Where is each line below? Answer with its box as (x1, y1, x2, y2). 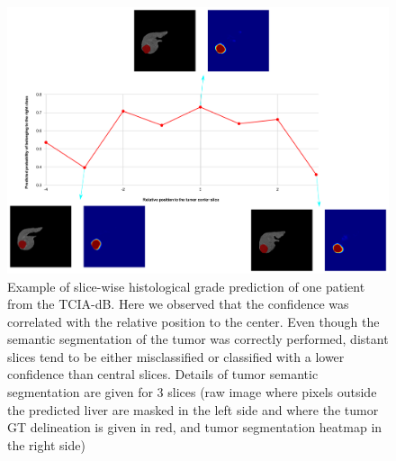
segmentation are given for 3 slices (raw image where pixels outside (7, 383, 377, 402)
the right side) (7, 435, 85, 454)
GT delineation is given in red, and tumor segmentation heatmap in (7, 418, 382, 437)
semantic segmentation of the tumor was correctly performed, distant (7, 330, 389, 348)
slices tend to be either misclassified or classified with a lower (7, 347, 345, 366)
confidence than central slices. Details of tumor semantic (7, 365, 319, 384)
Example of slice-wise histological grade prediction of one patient (7, 276, 365, 295)
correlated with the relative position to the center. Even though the (7, 312, 380, 330)
